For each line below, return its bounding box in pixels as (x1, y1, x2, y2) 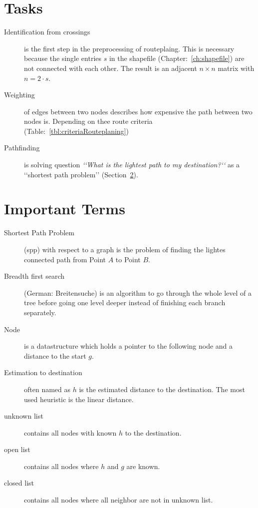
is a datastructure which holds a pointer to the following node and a (24, 341, 233, 351)
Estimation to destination (4, 367, 82, 378)
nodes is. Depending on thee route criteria (24, 116, 153, 126)
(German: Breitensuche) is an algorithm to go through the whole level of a (24, 287, 252, 298)
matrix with (218, 62, 255, 73)
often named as (24, 384, 71, 394)
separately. (24, 307, 56, 317)
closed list (4, 478, 34, 488)
